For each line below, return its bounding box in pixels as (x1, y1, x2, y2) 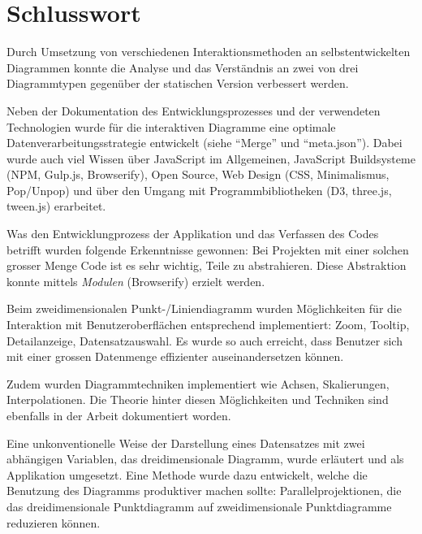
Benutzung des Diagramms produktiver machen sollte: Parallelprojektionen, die (6, 482, 402, 499)
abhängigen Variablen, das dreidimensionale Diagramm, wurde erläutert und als (6, 450, 404, 467)
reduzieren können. (6, 514, 101, 531)
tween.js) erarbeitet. (6, 198, 106, 215)
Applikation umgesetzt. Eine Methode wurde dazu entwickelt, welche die (6, 466, 368, 483)
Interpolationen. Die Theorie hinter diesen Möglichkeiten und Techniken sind (6, 391, 389, 408)
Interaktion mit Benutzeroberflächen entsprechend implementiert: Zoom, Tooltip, (6, 316, 410, 333)
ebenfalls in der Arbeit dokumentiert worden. (6, 407, 231, 423)
